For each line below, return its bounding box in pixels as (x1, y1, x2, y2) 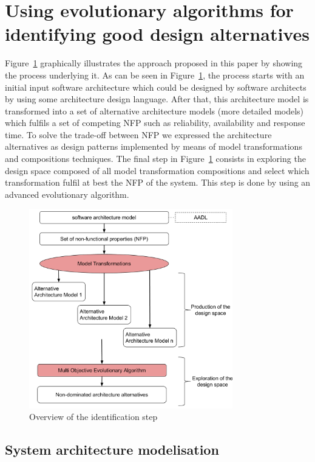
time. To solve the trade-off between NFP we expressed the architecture (5, 128, 272, 141)
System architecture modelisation (5, 440, 219, 459)
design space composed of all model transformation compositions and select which (5, 164, 310, 177)
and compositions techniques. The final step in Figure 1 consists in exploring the (5, 152, 306, 165)
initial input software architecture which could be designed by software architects (5, 80, 307, 93)
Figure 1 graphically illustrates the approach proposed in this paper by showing (5, 57, 303, 69)
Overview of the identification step (29, 410, 158, 423)
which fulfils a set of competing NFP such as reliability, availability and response (5, 116, 305, 129)
